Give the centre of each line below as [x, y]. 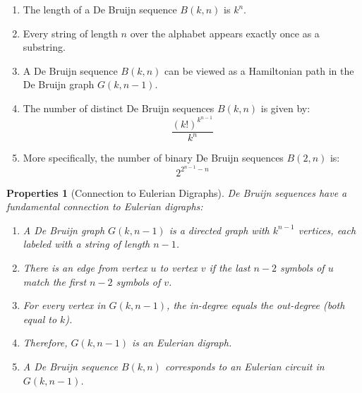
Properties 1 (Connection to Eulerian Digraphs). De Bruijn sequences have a [177, 192]
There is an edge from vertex [85, 268]
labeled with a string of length [86, 244]
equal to [40, 319]
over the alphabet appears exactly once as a [225, 33]
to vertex [179, 268]
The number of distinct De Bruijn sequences [119, 108]
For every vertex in [64, 305]
